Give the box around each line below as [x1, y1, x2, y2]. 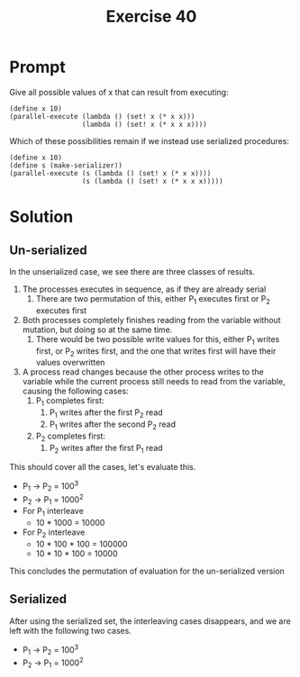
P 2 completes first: [35, 430, 106, 443]
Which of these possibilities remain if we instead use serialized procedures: [9, 135, 290, 146]
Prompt [9, 57, 66, 77]
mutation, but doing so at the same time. [22, 324, 173, 335]
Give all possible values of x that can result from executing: [9, 86, 229, 97]
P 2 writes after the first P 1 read [49, 442, 164, 456]
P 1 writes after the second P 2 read [49, 419, 177, 431]
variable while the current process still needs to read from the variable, [22, 376, 286, 387]
